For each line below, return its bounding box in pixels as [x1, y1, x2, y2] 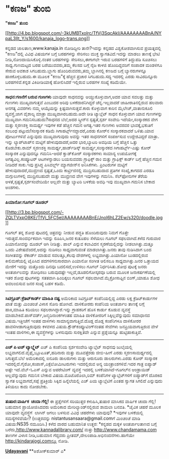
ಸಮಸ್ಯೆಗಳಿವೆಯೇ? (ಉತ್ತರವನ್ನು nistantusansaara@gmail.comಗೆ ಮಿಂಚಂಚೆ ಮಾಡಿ [5, 415, 141, 421]
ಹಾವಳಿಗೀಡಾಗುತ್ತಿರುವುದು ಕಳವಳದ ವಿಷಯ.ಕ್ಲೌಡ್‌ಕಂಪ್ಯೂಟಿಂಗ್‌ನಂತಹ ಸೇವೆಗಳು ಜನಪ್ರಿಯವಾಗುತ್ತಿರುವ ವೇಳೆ [5, 323, 158, 329]
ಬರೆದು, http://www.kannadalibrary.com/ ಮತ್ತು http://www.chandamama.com [5, 426, 157, 432]
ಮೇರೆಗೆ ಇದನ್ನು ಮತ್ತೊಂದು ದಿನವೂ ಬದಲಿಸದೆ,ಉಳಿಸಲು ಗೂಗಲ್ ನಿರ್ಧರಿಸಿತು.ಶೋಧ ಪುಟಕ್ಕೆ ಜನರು [5, 263, 147, 269]
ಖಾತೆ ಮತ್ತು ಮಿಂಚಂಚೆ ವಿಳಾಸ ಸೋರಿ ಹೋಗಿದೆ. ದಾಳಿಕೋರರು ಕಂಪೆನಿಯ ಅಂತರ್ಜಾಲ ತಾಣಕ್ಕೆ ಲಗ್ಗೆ [5, 301, 145, 307]
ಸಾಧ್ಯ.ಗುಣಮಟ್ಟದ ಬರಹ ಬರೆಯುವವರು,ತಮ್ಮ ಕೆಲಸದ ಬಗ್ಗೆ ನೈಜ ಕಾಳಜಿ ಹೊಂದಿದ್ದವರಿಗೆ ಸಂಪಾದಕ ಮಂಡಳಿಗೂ [5, 62, 162, 68]
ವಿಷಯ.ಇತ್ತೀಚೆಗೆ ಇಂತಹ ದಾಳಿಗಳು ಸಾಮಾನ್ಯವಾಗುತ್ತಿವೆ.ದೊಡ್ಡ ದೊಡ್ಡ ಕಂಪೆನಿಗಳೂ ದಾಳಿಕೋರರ [5, 318, 141, 324]
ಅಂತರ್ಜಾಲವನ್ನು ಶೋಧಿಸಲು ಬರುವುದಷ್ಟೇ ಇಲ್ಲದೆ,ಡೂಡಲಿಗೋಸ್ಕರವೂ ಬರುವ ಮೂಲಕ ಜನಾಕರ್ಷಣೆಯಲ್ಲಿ [5, 269, 156, 275]
